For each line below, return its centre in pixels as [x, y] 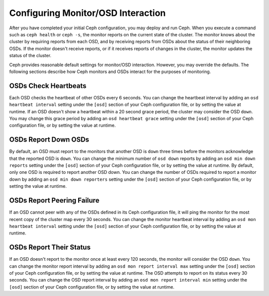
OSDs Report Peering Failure [54, 200]
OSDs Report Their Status [50, 248]
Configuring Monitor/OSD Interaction [88, 13]
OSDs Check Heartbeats [48, 86]
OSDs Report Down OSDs [49, 140]
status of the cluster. [30, 56]
